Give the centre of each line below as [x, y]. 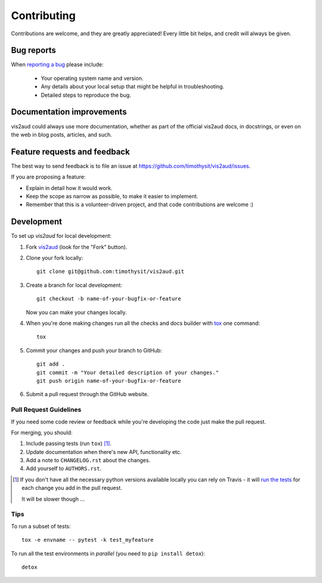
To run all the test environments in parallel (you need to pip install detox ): [108, 553]
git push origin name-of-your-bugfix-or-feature [109, 381]
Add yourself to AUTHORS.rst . [64, 468]
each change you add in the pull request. [72, 488]
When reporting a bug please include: [57, 65]
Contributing [43, 16]
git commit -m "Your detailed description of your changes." [128, 372]
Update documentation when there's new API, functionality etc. [104, 452]
